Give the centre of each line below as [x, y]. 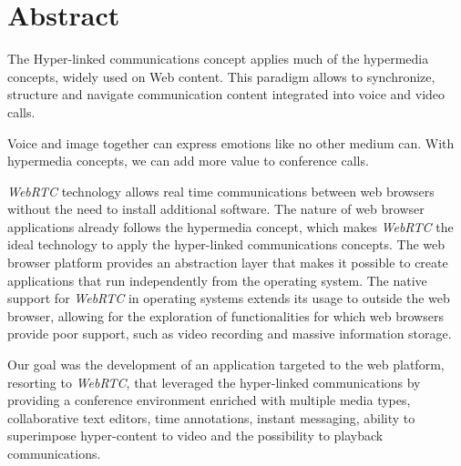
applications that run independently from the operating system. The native [217, 280]
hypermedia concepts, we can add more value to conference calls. [188, 161]
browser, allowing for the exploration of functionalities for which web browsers [225, 315]
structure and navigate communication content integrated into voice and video [226, 94]
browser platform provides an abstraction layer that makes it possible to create [228, 263]
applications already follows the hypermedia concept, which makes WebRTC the [230, 226]
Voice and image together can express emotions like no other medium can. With [231, 142]
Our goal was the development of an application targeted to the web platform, [226, 365]
